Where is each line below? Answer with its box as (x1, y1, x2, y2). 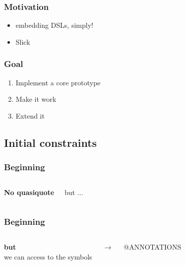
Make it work (15, 94, 57, 104)
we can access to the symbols (4, 251, 92, 262)
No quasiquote (4, 187, 55, 198)
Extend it (15, 110, 45, 121)
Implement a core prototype (15, 77, 101, 87)
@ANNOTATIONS (123, 242, 182, 252)
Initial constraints (4, 134, 97, 150)
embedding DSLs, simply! (15, 20, 93, 30)
